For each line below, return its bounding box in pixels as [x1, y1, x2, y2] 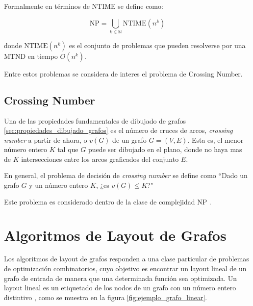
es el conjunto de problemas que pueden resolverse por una [69, 40, 246, 50]
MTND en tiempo [4, 51, 58, 61]
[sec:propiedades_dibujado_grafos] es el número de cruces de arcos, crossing [4, 125, 233, 135]
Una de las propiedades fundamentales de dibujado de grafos [4, 115, 186, 126]
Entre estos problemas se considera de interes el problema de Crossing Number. [4, 68, 243, 78]
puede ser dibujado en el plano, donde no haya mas [88, 144, 242, 154]
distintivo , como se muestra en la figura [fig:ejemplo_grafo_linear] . [4, 292, 207, 302]
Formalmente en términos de [4, 1, 90, 11]
